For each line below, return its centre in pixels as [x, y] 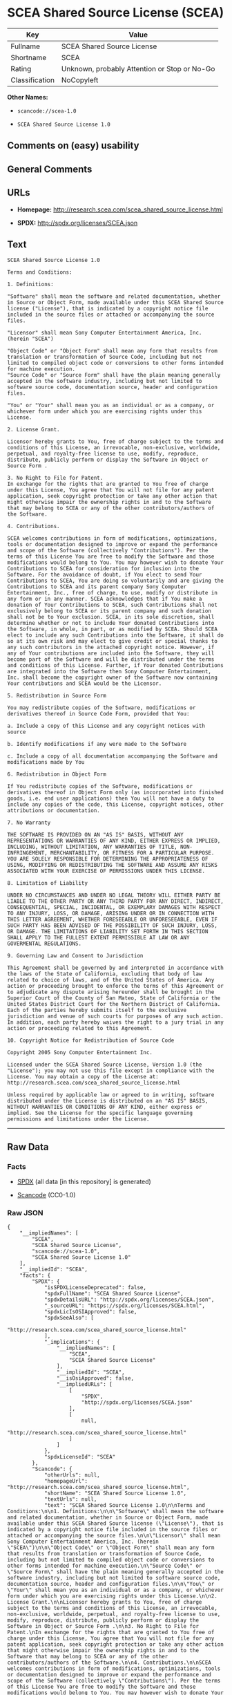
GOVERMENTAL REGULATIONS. [44, 944]
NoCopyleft [80, 79]
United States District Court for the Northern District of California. [114, 1004]
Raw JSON [25, 1212]
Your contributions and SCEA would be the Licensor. [85, 684]
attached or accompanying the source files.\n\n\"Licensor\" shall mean [114, 1536]
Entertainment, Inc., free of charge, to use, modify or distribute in [112, 593]
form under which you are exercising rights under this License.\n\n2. [112, 1596]
